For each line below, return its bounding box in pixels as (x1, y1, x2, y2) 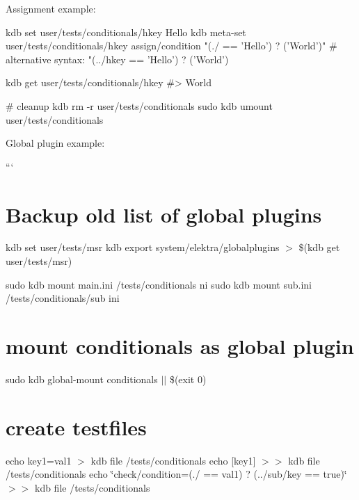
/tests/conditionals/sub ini (6, 291, 120, 305)
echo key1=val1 (6, 453, 72, 467)
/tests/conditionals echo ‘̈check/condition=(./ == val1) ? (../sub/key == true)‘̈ (6, 467, 347, 481)
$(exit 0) (169, 371, 207, 386)
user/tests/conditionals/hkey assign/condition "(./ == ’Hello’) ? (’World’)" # (6, 38, 337, 53)
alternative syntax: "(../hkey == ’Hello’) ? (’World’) (6, 51, 229, 66)
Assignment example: (6, 1, 96, 15)
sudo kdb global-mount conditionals (6, 371, 158, 386)
